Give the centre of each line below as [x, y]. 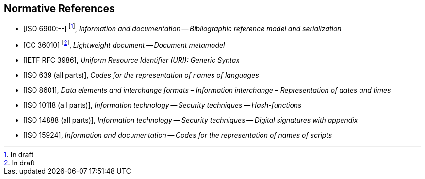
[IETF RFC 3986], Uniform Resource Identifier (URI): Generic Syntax [132, 60]
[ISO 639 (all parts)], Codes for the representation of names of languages [141, 75]
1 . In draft [19, 154]
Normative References [59, 8]
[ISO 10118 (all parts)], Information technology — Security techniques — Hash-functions [163, 105]
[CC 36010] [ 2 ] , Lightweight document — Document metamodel [124, 44]
